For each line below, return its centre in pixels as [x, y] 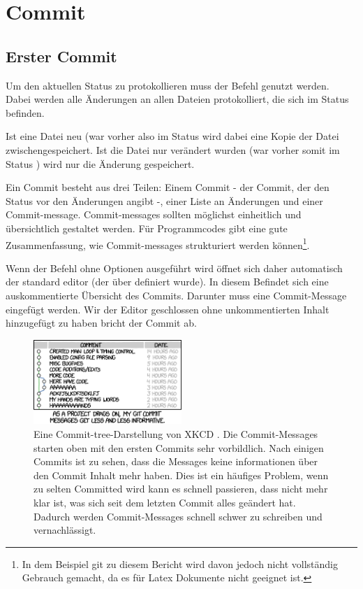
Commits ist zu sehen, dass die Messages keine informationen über [176, 461]
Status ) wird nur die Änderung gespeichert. [100, 163]
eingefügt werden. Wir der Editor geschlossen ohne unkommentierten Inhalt [168, 309]
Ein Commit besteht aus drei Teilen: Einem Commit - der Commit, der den [168, 187]
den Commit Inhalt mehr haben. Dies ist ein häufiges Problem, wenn [181, 475]
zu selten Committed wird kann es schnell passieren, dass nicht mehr [181, 489]
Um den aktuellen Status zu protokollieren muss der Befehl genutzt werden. [168, 85]
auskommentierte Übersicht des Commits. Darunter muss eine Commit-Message [176, 295]
